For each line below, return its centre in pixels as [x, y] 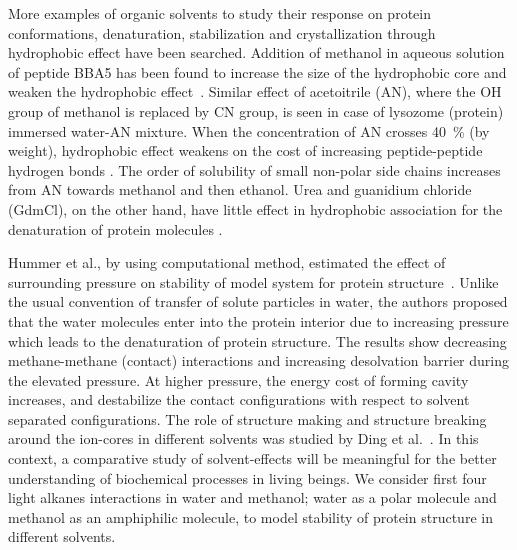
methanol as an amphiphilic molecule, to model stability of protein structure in [250, 516]
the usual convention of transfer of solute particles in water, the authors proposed [258, 301]
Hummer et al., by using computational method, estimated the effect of [227, 262]
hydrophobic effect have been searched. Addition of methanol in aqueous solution [256, 52]
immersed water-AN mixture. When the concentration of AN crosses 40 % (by [249, 130]
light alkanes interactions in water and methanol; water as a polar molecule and [252, 497]
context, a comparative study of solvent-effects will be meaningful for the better [252, 458]
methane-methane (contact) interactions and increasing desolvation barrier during [258, 360]
